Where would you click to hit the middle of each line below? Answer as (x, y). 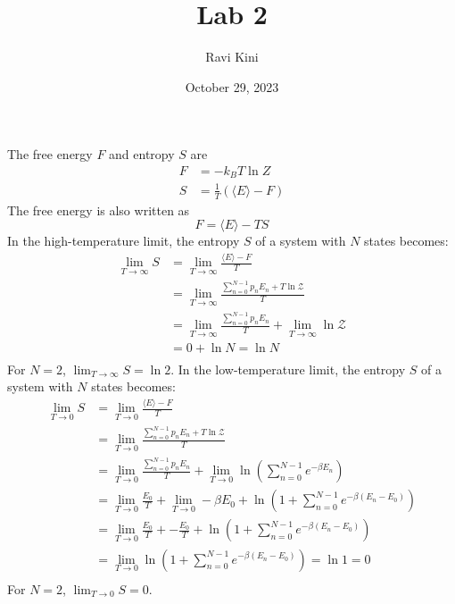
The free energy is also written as (99, 210)
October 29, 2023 (232, 86)
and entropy (142, 154)
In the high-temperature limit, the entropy (124, 241)
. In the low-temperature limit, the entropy (288, 369)
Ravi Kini (232, 57)
